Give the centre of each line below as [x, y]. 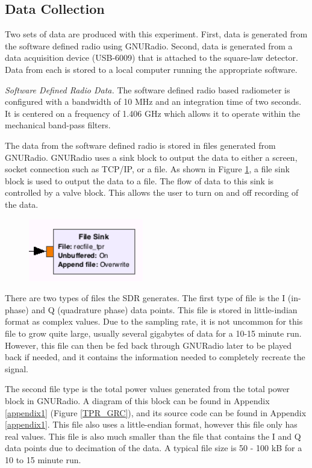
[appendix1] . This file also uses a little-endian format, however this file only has [151, 424]
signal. [17, 368]
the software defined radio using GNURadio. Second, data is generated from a [149, 45]
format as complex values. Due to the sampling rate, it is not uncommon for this [154, 321]
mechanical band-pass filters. [58, 125]
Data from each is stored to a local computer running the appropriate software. [151, 69]
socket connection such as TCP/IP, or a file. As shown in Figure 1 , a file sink [147, 169]
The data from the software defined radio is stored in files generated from [140, 145]
